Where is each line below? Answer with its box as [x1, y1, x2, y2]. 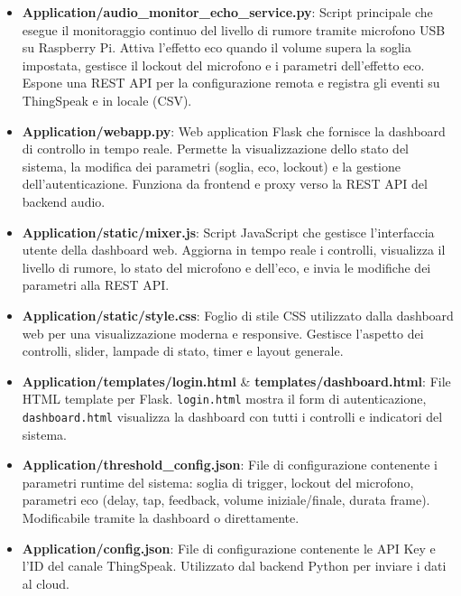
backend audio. [22, 191, 106, 210]
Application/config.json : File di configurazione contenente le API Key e [22, 538, 436, 557]
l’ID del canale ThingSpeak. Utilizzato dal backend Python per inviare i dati [22, 556, 447, 575]
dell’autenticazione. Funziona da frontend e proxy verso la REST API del [22, 174, 428, 193]
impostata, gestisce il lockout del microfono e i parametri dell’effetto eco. [22, 55, 425, 74]
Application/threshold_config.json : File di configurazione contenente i [22, 455, 438, 474]
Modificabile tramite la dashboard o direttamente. [22, 508, 300, 526]
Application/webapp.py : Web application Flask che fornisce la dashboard [22, 121, 446, 140]
